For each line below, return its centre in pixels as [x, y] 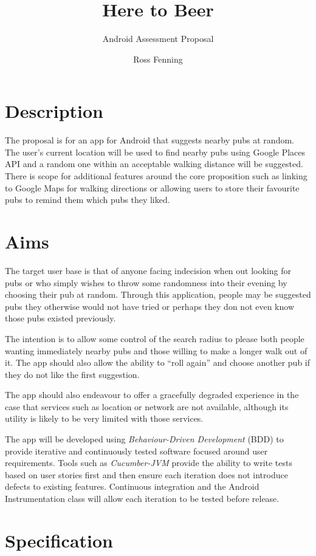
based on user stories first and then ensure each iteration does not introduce [146, 474]
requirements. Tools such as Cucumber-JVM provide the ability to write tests [149, 463]
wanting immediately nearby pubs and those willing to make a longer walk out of [156, 350]
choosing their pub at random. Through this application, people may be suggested [158, 294]
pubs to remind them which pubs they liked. [88, 200]
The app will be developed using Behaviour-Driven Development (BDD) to [144, 439]
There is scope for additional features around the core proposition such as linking [156, 176]
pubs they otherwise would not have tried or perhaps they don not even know [150, 306]
